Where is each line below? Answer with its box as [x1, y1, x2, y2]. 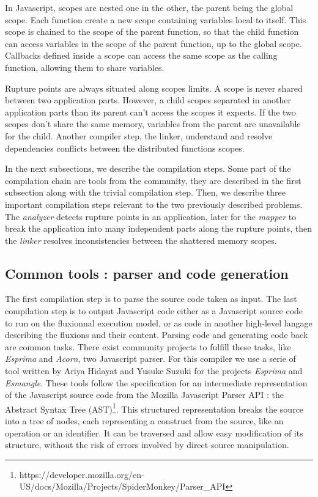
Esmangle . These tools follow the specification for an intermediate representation [5, 376, 308, 389]
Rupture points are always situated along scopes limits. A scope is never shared [5, 81, 303, 94]
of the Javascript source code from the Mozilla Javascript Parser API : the [5, 388, 284, 401]
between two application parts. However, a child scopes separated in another [5, 94, 291, 106]
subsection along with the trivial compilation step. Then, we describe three [5, 186, 286, 199]
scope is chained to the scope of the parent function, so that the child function [5, 25, 299, 38]
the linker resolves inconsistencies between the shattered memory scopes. [5, 234, 277, 246]
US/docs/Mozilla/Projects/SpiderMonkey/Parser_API [19, 480, 226, 493]
